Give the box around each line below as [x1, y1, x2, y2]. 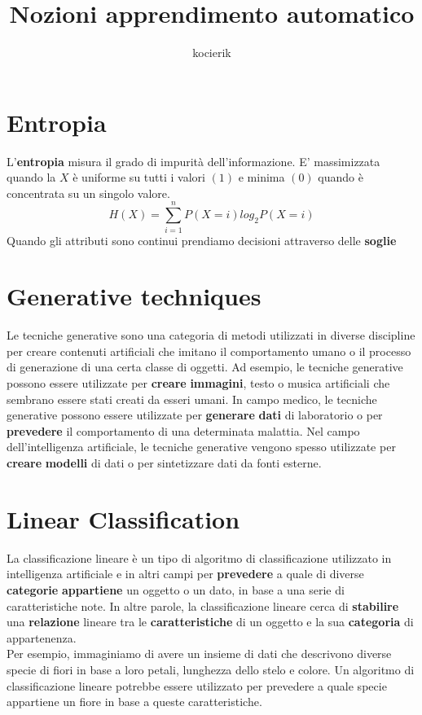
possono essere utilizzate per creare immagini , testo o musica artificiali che [7, 375, 390, 392]
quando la [7, 169, 56, 186]
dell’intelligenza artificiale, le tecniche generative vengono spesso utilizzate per [7, 438, 396, 455]
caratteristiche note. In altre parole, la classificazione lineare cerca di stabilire [7, 597, 399, 614]
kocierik [192, 44, 231, 61]
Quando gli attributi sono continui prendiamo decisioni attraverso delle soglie [7, 231, 397, 248]
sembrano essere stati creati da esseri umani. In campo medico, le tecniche [7, 390, 377, 407]
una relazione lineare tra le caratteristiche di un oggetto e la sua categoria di [7, 613, 414, 630]
